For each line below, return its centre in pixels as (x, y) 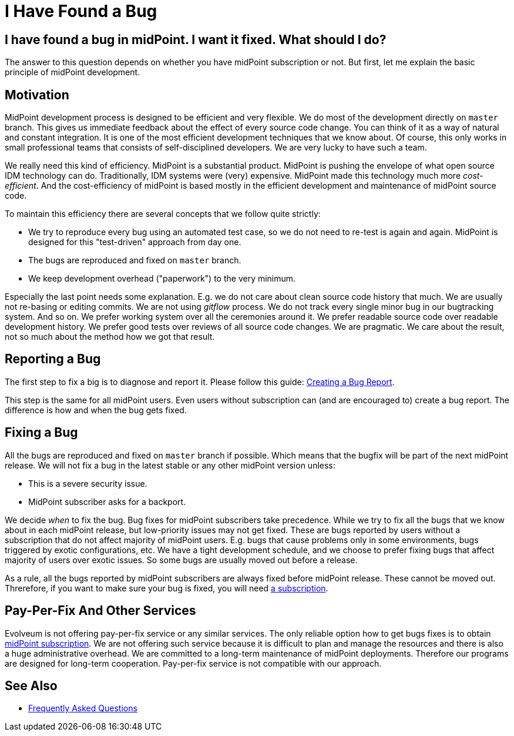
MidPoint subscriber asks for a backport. (107, 501)
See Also (31, 685)
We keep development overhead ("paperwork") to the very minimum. (162, 279)
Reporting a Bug (53, 359)
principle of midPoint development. (73, 72)
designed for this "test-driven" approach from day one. (135, 242)
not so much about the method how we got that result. (110, 337)
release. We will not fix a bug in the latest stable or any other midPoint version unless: (170, 465)
